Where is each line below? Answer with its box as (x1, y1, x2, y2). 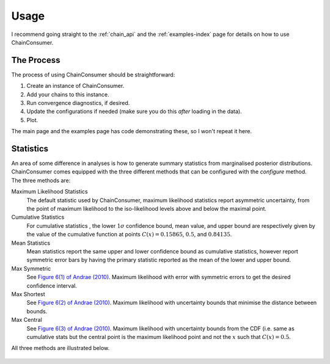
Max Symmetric (11, 264, 51, 272)
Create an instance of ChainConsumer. (26, 82, 125, 90)
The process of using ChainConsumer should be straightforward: (11, 71, 175, 78)
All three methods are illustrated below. (11, 344, 110, 352)
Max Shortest (11, 290, 45, 297)
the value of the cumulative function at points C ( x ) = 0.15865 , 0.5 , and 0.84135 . (26, 231, 232, 238)
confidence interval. (26, 282, 78, 289)
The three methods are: (11, 177, 71, 184)
